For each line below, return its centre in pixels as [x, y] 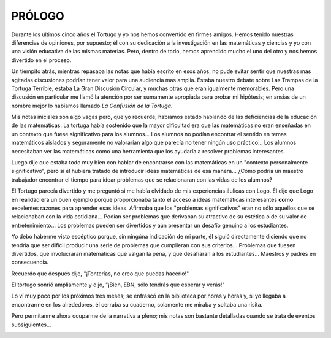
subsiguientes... [31, 325]
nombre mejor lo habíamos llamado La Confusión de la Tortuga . [92, 106]
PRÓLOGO [38, 16]
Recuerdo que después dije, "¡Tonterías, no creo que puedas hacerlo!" [100, 274]
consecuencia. [30, 262]
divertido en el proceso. [41, 60]
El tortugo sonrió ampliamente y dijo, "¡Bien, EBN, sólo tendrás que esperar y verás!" [118, 285]
